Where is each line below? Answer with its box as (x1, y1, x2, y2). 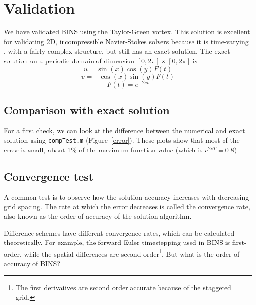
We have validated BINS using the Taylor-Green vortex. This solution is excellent (4, 27, 250, 37)
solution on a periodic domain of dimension (4, 55, 135, 65)
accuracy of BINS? (4, 258, 60, 269)
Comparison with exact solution (4, 102, 170, 117)
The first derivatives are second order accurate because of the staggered (15, 282, 231, 292)
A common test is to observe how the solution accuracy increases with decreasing (4, 191, 249, 202)
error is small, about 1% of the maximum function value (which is (4, 145, 203, 155)
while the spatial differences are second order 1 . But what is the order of (24, 247, 240, 259)
